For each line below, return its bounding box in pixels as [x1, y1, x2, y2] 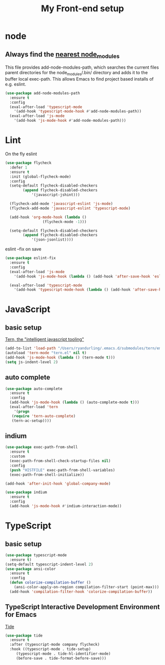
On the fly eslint [5, 151, 37, 157]
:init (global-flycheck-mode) [9, 174, 71, 179]
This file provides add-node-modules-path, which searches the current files [5, 64, 159, 70]
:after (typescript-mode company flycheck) [9, 642, 100, 647]
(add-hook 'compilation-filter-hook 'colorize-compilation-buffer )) [9, 589, 153, 594]
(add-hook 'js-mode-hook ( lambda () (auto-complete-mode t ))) [9, 400, 139, 405]
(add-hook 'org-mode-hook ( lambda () [9, 215, 87, 220]
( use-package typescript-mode [5, 553, 67, 557]
